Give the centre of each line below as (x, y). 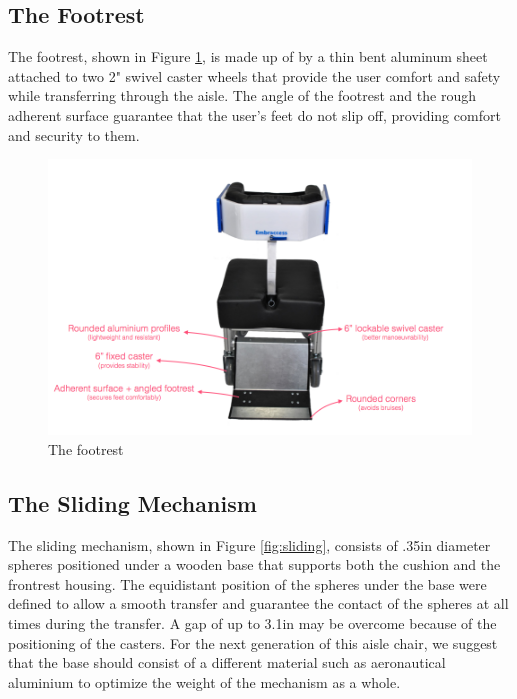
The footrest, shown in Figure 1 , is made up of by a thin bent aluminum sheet (248, 56)
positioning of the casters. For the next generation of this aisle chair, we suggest (253, 642)
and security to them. (74, 134)
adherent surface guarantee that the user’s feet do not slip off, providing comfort (254, 114)
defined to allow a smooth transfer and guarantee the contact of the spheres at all (258, 603)
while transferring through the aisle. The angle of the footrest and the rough (242, 95)
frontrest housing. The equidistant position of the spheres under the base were (247, 583)
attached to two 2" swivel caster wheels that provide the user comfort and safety (254, 75)
